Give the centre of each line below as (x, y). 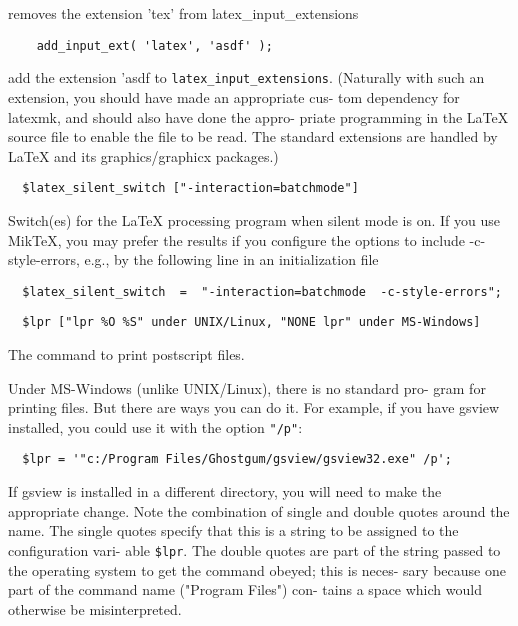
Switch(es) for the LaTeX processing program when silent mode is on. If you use (254, 219)
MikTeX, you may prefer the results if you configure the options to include (236, 239)
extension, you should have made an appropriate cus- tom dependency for (234, 96)
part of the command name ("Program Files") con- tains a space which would (245, 589)
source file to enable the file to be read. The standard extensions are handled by (253, 136)
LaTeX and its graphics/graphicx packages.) (143, 155)
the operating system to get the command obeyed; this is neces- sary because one (257, 569)
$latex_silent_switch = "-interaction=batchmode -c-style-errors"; (262, 291)
